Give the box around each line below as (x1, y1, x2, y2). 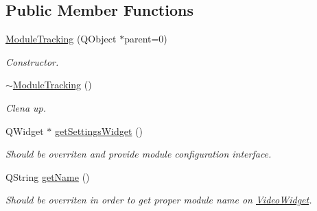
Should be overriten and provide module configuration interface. (5, 147, 272, 161)
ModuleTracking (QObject (5, 32, 117, 46)
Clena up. (5, 100, 47, 114)
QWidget (5, 123, 44, 138)
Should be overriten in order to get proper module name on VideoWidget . (5, 193, 312, 207)
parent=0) (124, 32, 167, 46)
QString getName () (5, 169, 90, 184)
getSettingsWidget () (54, 123, 143, 138)
